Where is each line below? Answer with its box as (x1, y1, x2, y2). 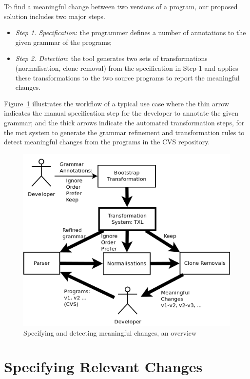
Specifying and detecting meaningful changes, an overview (23, 327, 197, 338)
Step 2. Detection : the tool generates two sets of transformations (15, 53, 208, 63)
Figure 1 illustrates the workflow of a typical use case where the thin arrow (4, 98, 229, 108)
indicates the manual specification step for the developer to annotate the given (4, 108, 238, 118)
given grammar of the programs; (15, 37, 112, 47)
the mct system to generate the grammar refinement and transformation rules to (4, 127, 245, 137)
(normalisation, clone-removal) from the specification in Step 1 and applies (15, 62, 238, 73)
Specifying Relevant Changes (4, 356, 203, 376)
